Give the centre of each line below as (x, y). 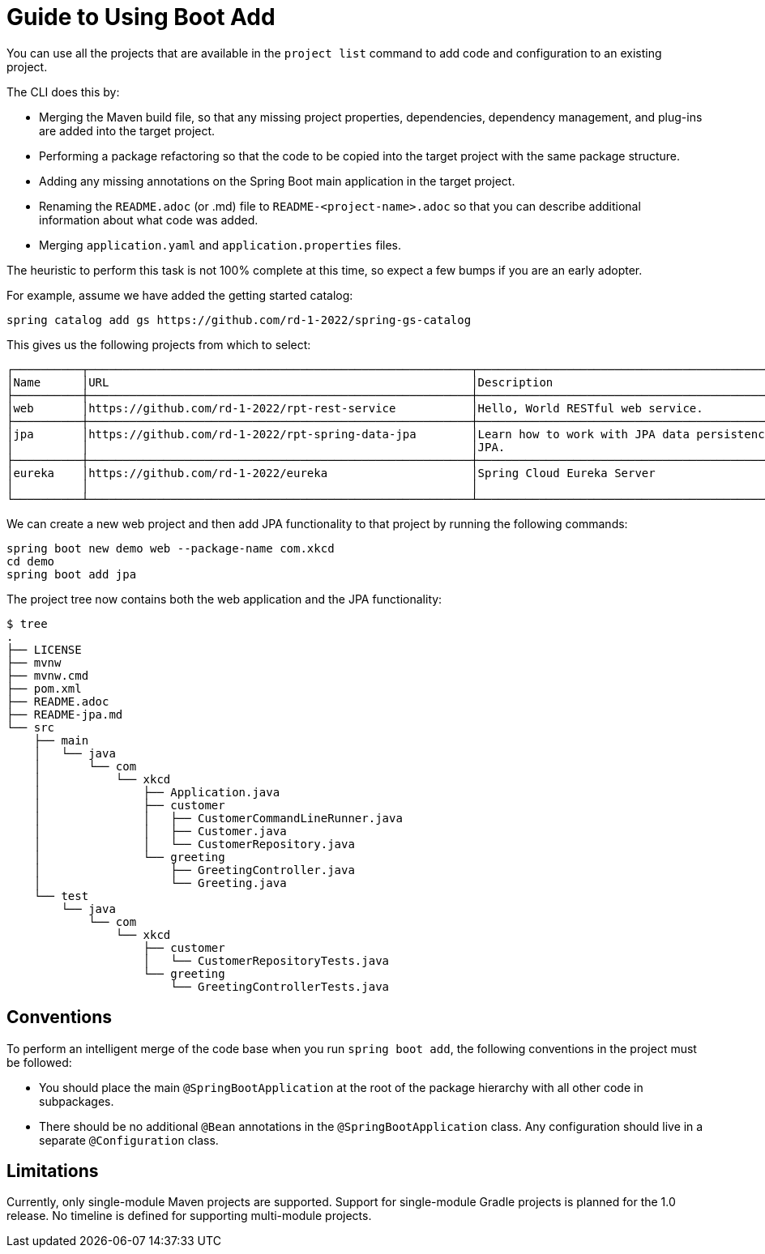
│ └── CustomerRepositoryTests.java (266, 960)
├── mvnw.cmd (48, 675)
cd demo (31, 561)
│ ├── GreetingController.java (194, 870)
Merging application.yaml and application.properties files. (220, 245)
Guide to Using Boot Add (141, 17)
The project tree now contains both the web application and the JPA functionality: (224, 599)
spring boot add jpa (72, 574)
